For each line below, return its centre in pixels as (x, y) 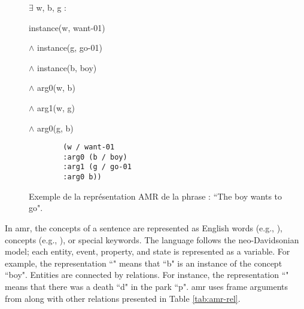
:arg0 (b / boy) (95, 157)
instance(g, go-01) (70, 48)
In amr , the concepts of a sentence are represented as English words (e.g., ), (144, 227)
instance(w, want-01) (67, 27)
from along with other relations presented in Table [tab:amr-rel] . (123, 298)
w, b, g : (51, 7)
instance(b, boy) (67, 67)
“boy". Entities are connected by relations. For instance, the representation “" (147, 275)
